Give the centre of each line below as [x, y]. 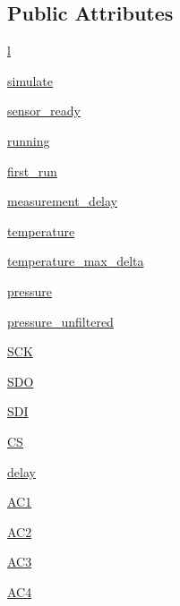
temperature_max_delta [76, 261]
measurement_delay [62, 201]
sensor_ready [44, 111]
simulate [30, 80]
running [29, 140]
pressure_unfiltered [60, 321]
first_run [32, 171]
